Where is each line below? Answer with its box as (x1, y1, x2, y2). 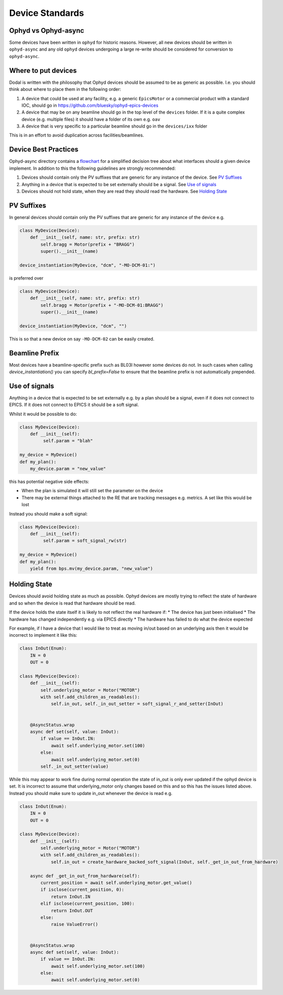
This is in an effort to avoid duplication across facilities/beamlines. (9, 132, 144, 138)
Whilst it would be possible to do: (9, 411, 77, 417)
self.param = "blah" (43, 438, 93, 444)
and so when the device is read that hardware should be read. (9, 600, 136, 606)
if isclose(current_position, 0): (40, 887, 124, 893)
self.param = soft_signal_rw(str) (43, 538, 127, 543)
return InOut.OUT (51, 908, 93, 913)
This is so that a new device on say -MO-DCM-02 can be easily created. (9, 335, 155, 342)
